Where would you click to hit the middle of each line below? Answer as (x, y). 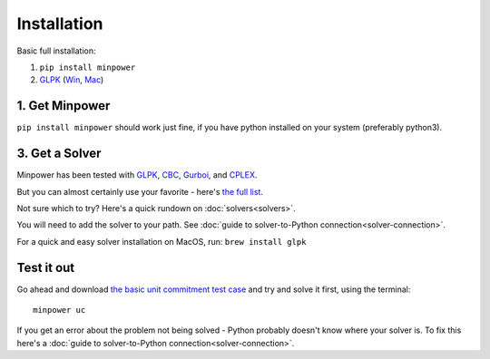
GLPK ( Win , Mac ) (72, 80)
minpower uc (59, 310)
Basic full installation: (56, 51)
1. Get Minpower (64, 106)
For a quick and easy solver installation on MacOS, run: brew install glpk (162, 241)
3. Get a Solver (59, 154)
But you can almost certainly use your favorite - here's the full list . (140, 191)
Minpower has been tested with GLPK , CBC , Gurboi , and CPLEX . (137, 175)
